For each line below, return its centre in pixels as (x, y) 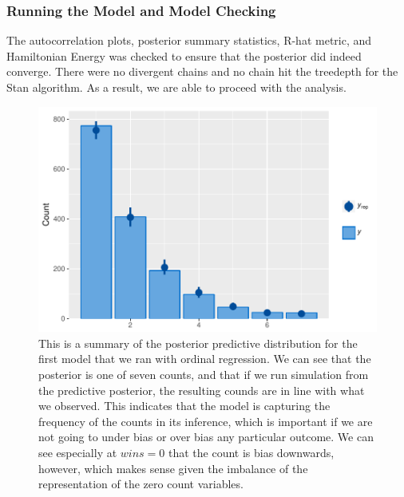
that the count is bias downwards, (251, 452)
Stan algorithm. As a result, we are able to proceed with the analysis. (176, 87)
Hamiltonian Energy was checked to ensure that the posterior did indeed (184, 55)
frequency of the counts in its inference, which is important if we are (206, 421)
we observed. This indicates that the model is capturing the (184, 406)
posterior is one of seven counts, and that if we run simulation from (204, 375)
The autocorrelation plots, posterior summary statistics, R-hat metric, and (189, 40)
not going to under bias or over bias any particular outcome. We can (206, 437)
